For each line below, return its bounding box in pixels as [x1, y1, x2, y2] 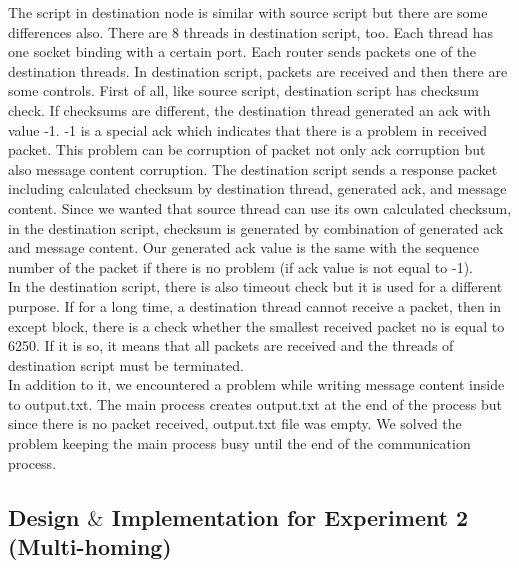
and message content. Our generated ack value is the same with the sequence [8, 237, 479, 258]
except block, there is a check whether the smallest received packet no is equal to [8, 315, 505, 336]
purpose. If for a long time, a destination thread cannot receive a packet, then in [8, 295, 502, 316]
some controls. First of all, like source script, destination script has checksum [8, 80, 479, 101]
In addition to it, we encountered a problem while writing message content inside [8, 374, 505, 395]
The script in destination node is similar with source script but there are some [8, 2, 488, 22]
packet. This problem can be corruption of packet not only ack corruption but [8, 139, 486, 160]
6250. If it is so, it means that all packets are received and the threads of [8, 335, 454, 356]
